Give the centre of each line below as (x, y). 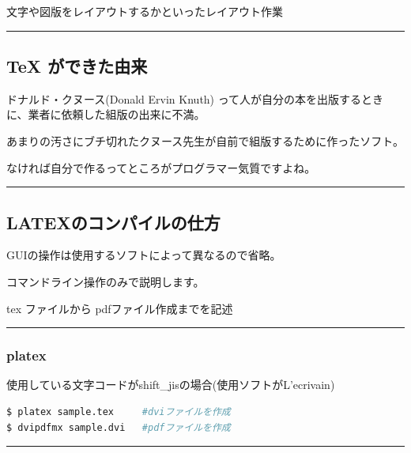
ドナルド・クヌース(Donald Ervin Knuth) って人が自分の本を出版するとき (195, 98)
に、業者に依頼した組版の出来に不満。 (106, 114)
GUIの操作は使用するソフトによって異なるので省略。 (144, 255)
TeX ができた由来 (77, 65)
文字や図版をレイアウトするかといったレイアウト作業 (145, 11)
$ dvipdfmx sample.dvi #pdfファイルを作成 (119, 427)
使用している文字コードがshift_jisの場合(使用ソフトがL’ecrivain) (171, 385)
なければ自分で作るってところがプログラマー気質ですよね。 (161, 167)
